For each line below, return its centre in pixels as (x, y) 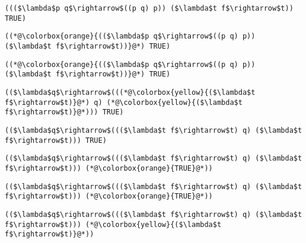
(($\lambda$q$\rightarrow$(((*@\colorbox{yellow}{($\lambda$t (130, 92)
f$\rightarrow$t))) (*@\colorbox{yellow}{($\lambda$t (113, 224)
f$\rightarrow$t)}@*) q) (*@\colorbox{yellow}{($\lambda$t (124, 102)
